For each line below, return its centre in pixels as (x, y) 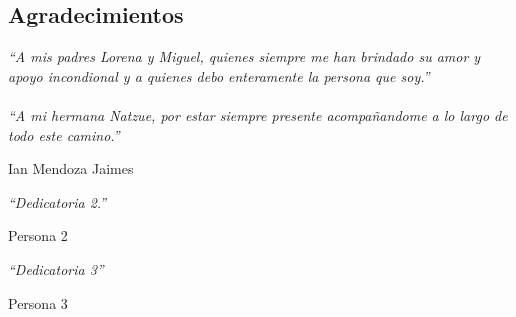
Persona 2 (38, 235)
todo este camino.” (64, 134)
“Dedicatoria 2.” (57, 201)
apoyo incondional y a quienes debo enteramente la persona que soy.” (219, 75)
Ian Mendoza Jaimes (71, 168)
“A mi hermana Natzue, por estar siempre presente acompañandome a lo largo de (258, 114)
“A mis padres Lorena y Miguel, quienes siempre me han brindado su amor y (244, 56)
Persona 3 (38, 302)
